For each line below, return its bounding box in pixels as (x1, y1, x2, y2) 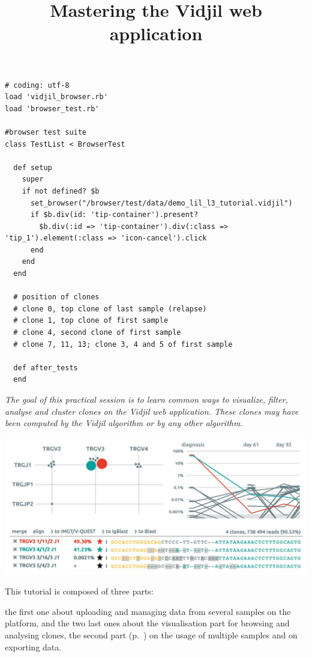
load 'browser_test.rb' (5, 104, 100, 113)
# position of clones (13, 293, 100, 302)
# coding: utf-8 (5, 81, 70, 90)
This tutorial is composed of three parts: (5, 585, 154, 597)
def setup (13, 163, 52, 172)
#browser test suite (5, 127, 87, 136)
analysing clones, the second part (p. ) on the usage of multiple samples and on (5, 629, 298, 641)
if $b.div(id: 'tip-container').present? (30, 210, 199, 219)
